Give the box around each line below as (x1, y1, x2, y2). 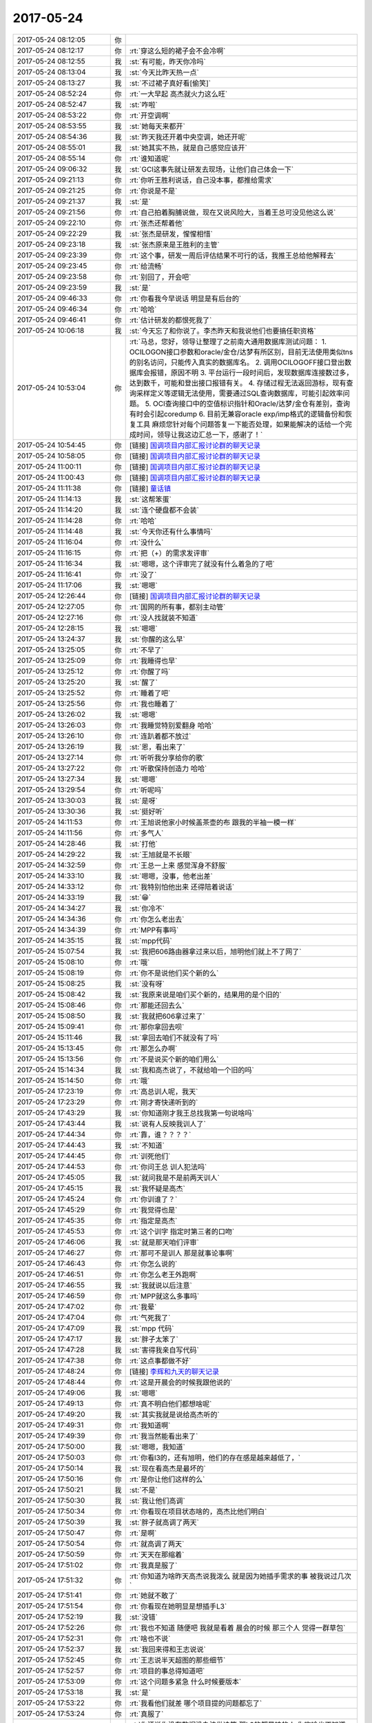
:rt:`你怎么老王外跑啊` (129, 1270, 198, 1279)
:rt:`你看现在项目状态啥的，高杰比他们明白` (129, 1507, 267, 1516)
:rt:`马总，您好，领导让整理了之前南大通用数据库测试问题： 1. (129, 336, 327, 346)
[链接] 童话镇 (129, 483, 172, 493)
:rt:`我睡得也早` (129, 655, 178, 665)
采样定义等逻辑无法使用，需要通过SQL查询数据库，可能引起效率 (136, 388, 344, 398)
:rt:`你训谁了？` (129, 1194, 178, 1204)
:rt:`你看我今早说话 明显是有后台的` (129, 294, 242, 303)
